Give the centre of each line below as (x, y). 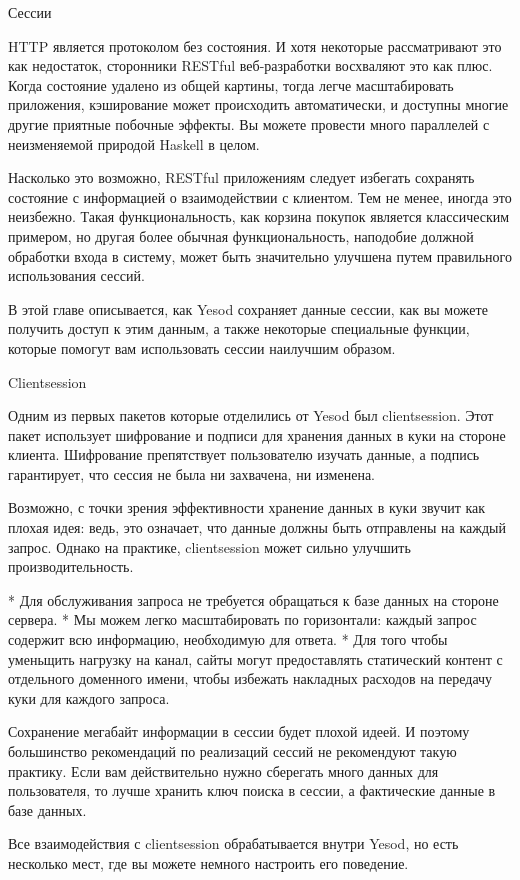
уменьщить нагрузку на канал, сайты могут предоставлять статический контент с (255, 658)
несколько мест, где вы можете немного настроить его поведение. (208, 862)
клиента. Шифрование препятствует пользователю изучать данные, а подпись (244, 454)
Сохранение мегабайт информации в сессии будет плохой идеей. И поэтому (239, 731)
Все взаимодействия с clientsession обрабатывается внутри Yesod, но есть (233, 843)
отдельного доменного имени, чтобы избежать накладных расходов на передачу (250, 678)
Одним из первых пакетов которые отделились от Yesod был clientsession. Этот (251, 415)
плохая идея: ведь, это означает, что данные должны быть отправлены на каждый (257, 527)
